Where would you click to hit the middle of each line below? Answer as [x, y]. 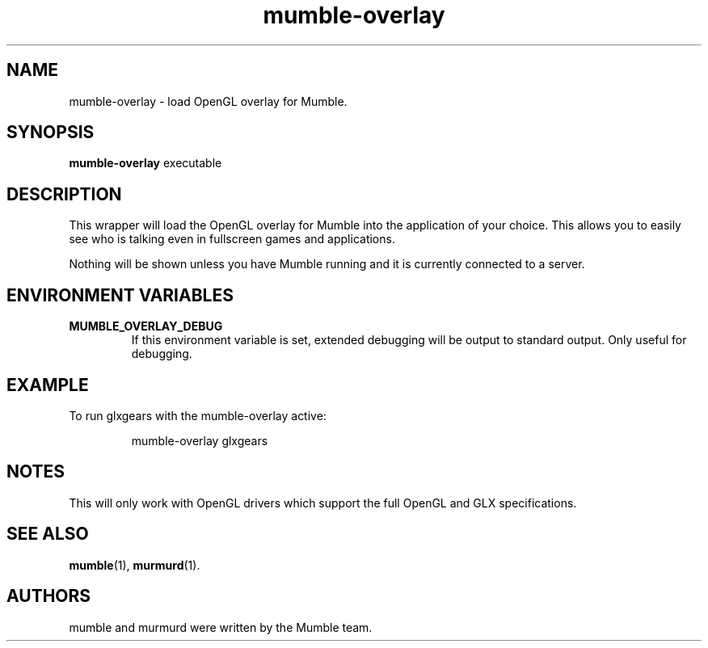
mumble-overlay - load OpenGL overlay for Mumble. [208, 101]
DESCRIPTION [64, 194]
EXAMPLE [48, 385]
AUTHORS [49, 596]
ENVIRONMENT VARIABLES [120, 295]
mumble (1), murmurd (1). [135, 565]
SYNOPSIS [51, 133]
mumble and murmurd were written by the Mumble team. [221, 627]
